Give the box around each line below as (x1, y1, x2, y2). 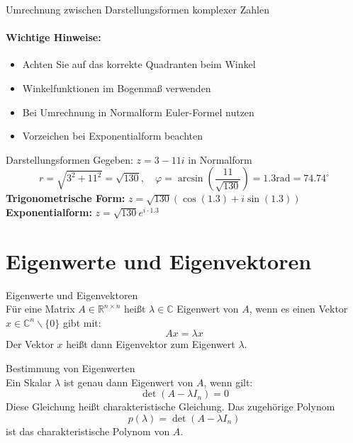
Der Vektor (6, 337, 54, 352)
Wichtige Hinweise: (6, 30, 101, 45)
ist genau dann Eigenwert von (63, 374, 194, 389)
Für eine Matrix (6, 301, 75, 316)
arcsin (177, 174, 203, 184)
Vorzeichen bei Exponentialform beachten (22, 128, 203, 143)
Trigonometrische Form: (6, 191, 125, 206)
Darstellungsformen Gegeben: (6, 152, 133, 167)
